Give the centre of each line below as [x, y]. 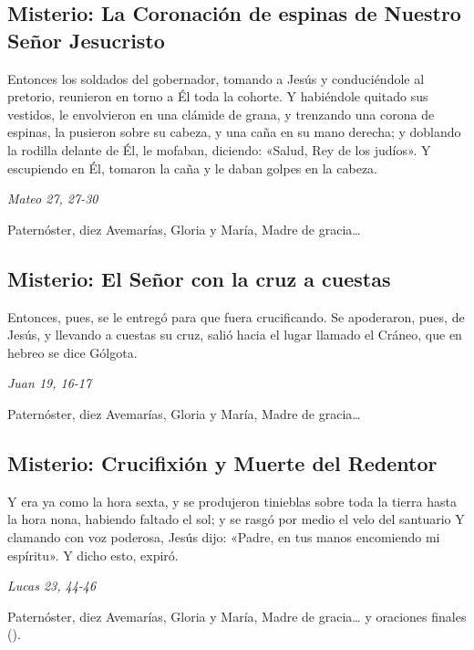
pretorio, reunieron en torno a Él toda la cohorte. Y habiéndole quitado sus [218, 96]
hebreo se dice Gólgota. [72, 352]
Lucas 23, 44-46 [52, 586]
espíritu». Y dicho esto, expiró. [93, 555]
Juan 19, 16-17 [50, 383]
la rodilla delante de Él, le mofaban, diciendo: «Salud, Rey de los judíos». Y [219, 149]
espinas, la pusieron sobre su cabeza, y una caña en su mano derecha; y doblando [234, 132]
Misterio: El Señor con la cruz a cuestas [199, 278]
